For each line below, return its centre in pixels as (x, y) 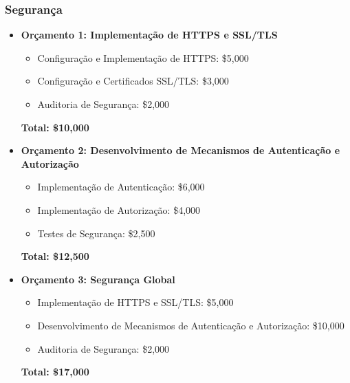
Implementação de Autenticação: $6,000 (121, 187)
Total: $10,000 (55, 127)
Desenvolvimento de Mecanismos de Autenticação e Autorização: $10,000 (191, 325)
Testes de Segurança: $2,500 (96, 233)
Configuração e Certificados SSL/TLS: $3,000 (133, 81)
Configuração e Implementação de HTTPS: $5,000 (143, 57)
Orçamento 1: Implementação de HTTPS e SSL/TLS (149, 35)
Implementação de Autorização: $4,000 (119, 209)
